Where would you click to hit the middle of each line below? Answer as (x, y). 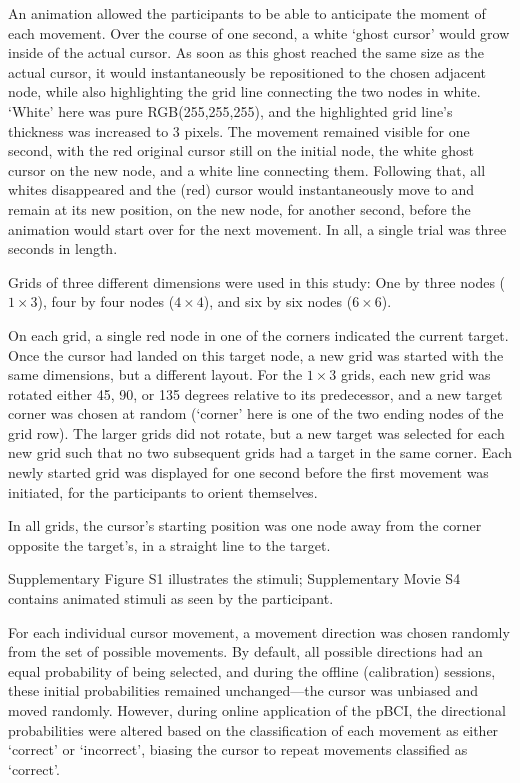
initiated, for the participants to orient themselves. (163, 491)
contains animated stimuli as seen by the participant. (171, 598)
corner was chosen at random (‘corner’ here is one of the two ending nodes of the (256, 413)
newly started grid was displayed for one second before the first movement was (248, 472)
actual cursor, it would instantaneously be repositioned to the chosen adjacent (247, 71)
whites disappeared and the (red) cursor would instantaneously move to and (241, 189)
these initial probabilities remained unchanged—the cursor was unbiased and (243, 690)
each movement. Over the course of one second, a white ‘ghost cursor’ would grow (259, 32)
